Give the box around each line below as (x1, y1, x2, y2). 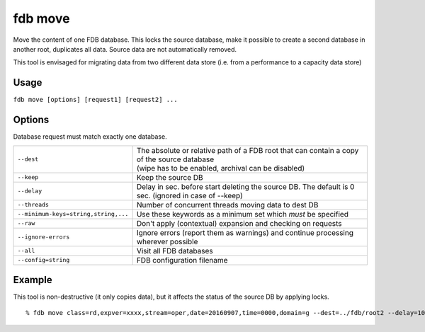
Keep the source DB (136, 172, 203, 182)
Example (13, 273, 52, 286)
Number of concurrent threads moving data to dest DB (136, 200, 319, 210)
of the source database (136, 154, 215, 164)
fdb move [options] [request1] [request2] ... (13, 96, 178, 104)
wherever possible (136, 236, 198, 246)
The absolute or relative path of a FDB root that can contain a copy (136, 145, 359, 155)
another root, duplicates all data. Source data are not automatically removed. (13, 45, 237, 53)
